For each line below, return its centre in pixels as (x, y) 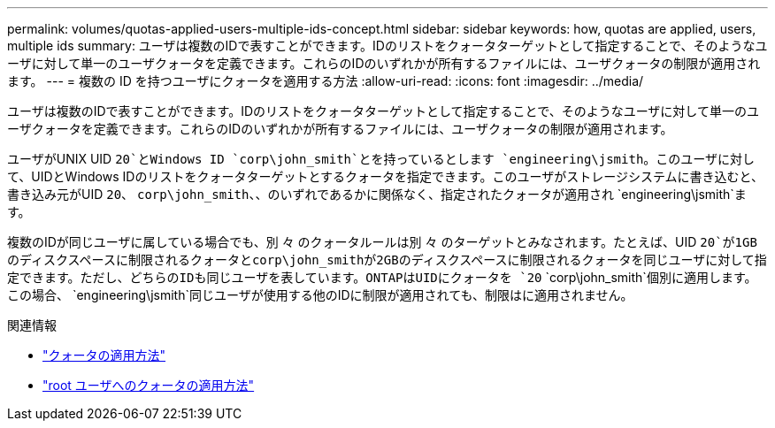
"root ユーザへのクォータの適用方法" (149, 385)
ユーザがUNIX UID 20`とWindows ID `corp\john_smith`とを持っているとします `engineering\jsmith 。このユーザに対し (381, 159)
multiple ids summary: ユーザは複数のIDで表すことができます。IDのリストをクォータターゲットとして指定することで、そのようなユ (387, 46)
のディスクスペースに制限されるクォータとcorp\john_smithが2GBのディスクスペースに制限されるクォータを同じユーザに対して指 (387, 260)
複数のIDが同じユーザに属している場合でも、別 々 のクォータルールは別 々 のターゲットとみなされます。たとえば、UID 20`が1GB (382, 242)
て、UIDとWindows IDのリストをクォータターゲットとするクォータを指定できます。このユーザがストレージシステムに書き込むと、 (386, 176)
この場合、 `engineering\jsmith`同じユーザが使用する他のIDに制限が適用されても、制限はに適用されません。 (320, 295)
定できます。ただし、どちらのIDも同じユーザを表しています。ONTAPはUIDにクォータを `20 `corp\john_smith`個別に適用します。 (382, 277)
